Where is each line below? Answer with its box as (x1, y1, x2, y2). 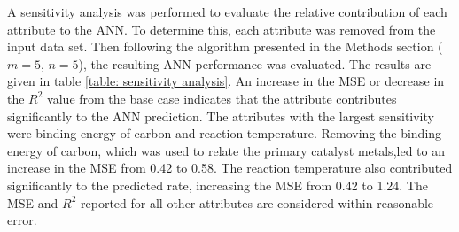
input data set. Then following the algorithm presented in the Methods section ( (7, 37, 443, 56)
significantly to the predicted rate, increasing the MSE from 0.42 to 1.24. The (7, 175, 428, 194)
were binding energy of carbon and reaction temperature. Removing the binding (7, 124, 442, 143)
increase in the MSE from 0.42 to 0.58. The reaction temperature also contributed (7, 159, 453, 177)
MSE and (7, 193, 58, 212)
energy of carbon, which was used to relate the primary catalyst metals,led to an (7, 141, 445, 159)
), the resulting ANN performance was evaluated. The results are (78, 54, 432, 73)
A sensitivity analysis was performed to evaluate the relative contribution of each (7, 3, 447, 20)
